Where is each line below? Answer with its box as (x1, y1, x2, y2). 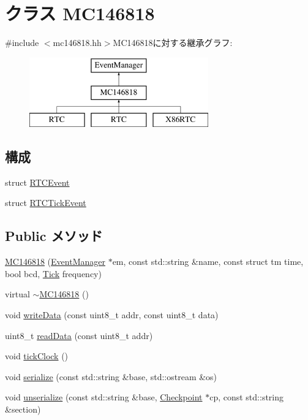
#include (5, 36, 39, 49)
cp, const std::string (209, 391, 284, 403)
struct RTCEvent (5, 175, 70, 188)
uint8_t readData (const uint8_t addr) (5, 329, 153, 342)
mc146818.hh (53, 36, 102, 49)
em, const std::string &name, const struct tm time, (112, 255, 304, 268)
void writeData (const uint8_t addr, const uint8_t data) (5, 308, 219, 321)
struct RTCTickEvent (5, 196, 86, 209)
